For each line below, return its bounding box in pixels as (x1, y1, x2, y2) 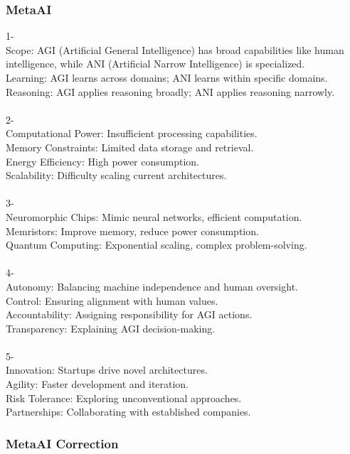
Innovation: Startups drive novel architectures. (6, 362, 208, 377)
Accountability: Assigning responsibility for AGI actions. (6, 307, 253, 322)
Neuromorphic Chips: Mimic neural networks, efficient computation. (6, 209, 302, 224)
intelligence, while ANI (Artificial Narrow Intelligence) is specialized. (6, 56, 305, 71)
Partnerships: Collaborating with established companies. (6, 404, 251, 419)
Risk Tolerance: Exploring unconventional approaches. (6, 390, 242, 405)
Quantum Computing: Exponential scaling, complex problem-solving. (6, 237, 307, 252)
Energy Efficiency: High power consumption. (6, 153, 200, 168)
